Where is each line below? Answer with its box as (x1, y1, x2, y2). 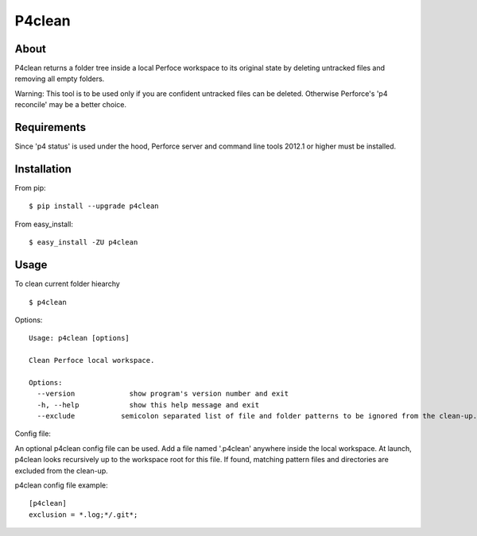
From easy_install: (14, 219, 74, 229)
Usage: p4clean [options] (29, 334, 130, 343)
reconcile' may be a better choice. (14, 100, 127, 110)
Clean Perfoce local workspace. (29, 356, 155, 365)
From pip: (14, 183, 47, 193)
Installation (14, 162, 72, 175)
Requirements (14, 121, 87, 134)
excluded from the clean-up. (14, 465, 109, 476)
